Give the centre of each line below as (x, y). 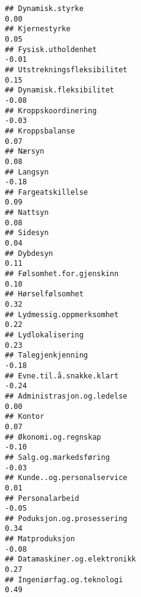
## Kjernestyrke (38, 29)
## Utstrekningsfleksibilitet (66, 69)
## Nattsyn (27, 213)
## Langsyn (27, 172)
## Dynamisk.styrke (44, 9)
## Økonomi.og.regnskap (53, 437)
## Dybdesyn (29, 253)
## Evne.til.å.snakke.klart (62, 376)
